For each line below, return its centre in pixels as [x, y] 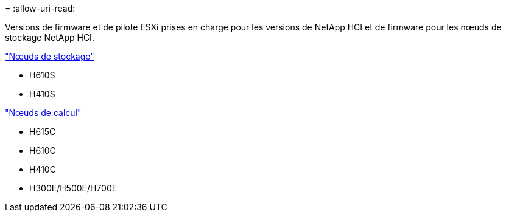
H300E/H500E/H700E [73, 188]
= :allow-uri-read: [40, 8]
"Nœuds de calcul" [43, 113]
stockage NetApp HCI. [50, 37]
